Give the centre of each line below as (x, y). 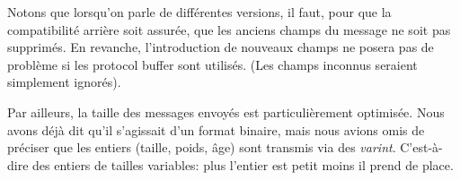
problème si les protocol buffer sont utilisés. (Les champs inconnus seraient (212, 64)
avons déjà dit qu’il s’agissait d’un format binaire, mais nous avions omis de (216, 129)
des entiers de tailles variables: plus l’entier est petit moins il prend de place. (243, 164)
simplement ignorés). (64, 82)
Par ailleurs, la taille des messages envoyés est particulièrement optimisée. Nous (226, 111)
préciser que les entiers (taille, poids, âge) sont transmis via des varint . (202, 147)
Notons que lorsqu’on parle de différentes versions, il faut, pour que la (199, 12)
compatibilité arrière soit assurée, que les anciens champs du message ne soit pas (229, 29)
